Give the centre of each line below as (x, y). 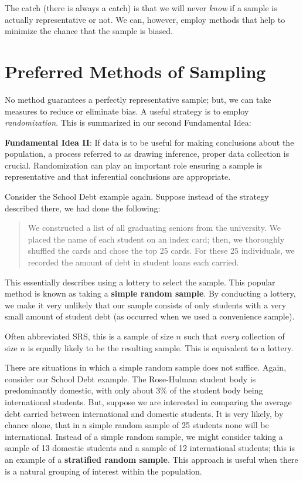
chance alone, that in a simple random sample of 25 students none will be (137, 425)
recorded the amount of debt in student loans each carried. (133, 262)
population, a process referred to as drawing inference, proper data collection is (147, 154)
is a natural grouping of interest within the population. (103, 471)
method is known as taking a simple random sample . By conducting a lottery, (150, 293)
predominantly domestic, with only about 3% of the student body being (134, 390)
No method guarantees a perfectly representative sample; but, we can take (138, 99)
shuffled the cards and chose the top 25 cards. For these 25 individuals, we (161, 250)
